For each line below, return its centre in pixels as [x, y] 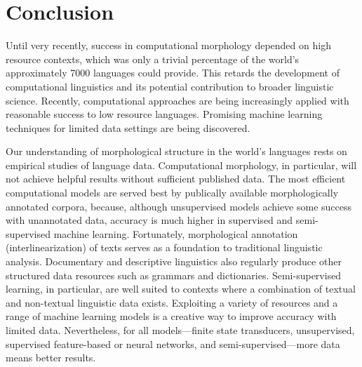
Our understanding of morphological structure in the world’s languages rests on [176, 151]
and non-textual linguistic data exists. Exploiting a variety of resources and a [172, 302]
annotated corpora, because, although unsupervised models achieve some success [179, 206]
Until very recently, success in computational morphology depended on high [168, 45]
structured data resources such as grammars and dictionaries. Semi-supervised [174, 275]
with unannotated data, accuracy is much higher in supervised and [149, 220]
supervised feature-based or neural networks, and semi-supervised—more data [173, 343]
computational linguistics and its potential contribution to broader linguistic [170, 86]
